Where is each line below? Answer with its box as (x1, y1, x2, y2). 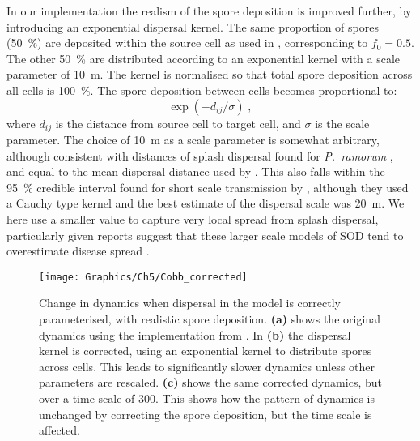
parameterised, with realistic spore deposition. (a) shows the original (39, 310, 380, 328)
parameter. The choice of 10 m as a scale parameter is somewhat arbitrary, (6, 131, 380, 148)
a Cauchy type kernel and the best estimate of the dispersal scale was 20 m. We (6, 195, 405, 212)
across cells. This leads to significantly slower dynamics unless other (39, 358, 375, 375)
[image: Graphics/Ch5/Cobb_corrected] (39, 271, 248, 283)
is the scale (315, 114, 370, 131)
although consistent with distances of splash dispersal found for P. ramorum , (6, 147, 393, 164)
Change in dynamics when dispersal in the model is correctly (39, 294, 341, 311)
